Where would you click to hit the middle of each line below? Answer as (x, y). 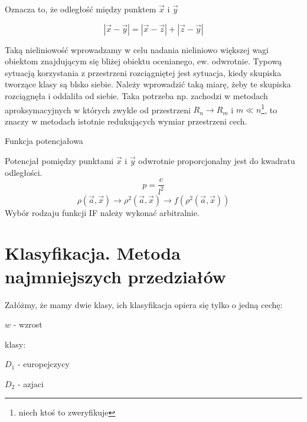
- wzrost (28, 324)
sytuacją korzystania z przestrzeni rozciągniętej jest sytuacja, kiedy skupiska (143, 72)
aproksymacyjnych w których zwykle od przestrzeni (98, 109)
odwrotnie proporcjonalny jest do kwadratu (217, 161)
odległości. (24, 172)
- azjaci (30, 383)
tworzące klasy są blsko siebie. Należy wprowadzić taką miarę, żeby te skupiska (148, 84)
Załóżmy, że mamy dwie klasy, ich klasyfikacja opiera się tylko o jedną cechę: (144, 304)
